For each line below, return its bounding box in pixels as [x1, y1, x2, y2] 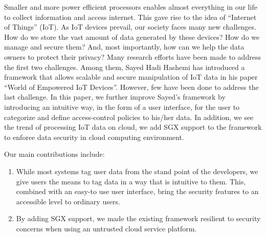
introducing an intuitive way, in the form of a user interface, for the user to [4, 101, 240, 112]
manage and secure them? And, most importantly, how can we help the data [4, 41, 245, 52]
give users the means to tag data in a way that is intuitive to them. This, [16, 176, 246, 186]
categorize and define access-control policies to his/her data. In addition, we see [4, 111, 254, 122]
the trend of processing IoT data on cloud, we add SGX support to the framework [4, 122, 262, 132]
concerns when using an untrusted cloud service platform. [16, 223, 197, 233]
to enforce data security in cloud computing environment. [4, 131, 184, 142]
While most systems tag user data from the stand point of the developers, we [16, 165, 258, 176]
